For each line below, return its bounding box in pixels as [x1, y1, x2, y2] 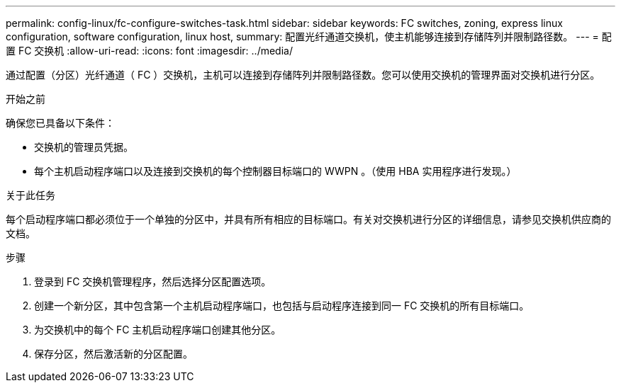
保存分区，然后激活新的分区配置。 [34, 348, 193, 360]
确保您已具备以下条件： [6, 117, 115, 129]
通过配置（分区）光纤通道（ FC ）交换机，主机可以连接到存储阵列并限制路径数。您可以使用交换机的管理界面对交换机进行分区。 [6, 69, 600, 81]
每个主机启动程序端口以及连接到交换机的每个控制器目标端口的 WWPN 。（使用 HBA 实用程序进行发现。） [34, 165, 517, 177]
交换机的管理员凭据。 [34, 141, 133, 153]
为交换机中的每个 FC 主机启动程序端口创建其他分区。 [34, 324, 281, 336]
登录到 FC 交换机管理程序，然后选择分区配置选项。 [34, 275, 272, 287]
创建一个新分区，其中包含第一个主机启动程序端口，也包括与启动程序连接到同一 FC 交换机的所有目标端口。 [34, 299, 530, 312]
